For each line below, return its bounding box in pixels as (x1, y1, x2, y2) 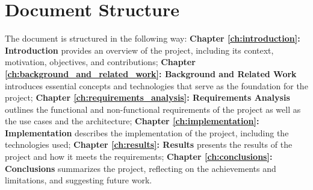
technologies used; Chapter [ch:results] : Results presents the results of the (5, 138, 293, 151)
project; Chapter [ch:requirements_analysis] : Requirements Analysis (5, 91, 290, 104)
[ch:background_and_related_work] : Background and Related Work (5, 67, 297, 80)
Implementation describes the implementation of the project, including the (5, 126, 289, 139)
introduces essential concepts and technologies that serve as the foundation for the (5, 79, 308, 92)
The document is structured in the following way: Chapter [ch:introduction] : (5, 32, 300, 45)
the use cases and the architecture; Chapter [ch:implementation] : (5, 115, 259, 127)
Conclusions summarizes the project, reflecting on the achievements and (5, 162, 276, 174)
